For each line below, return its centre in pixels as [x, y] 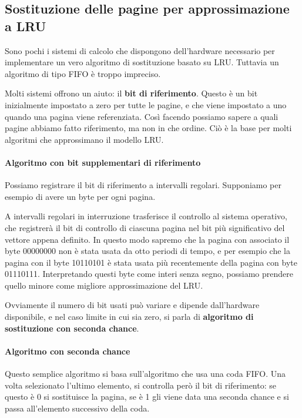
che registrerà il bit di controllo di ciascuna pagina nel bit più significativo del [145, 227]
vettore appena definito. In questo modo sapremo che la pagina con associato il [147, 239]
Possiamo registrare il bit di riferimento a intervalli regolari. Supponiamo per [143, 185]
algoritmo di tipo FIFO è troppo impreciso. [83, 73]
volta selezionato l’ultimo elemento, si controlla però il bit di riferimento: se [140, 385]
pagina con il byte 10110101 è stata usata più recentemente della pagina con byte [151, 262]
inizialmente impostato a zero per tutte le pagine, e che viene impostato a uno [146, 104]
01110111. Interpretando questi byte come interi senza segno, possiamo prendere [149, 274]
